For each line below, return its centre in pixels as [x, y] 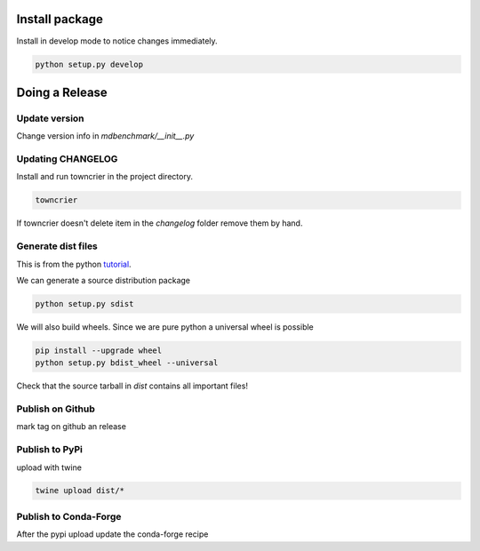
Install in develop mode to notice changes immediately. [117, 41]
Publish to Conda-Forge [69, 516]
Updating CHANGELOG [67, 159]
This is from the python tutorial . [74, 264]
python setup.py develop [89, 64]
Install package [60, 19]
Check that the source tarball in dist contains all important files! [132, 386]
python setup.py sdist [84, 303]
